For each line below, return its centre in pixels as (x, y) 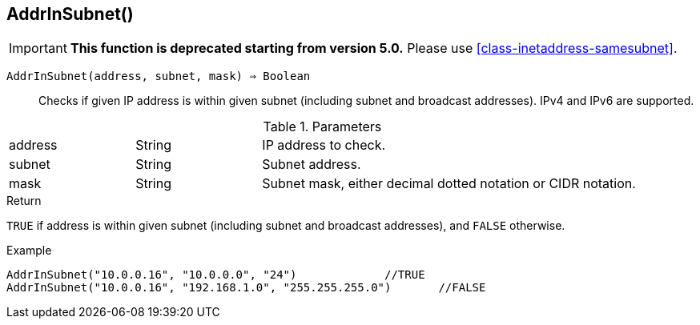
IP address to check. (324, 145)
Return (24, 201)
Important (38, 48)
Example (29, 251)
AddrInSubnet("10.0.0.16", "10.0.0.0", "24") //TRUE (216, 275)
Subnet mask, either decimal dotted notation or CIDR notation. (449, 184)
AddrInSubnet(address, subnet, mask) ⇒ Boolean (159, 76)
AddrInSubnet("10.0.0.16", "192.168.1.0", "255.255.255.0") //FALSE (246, 288)
